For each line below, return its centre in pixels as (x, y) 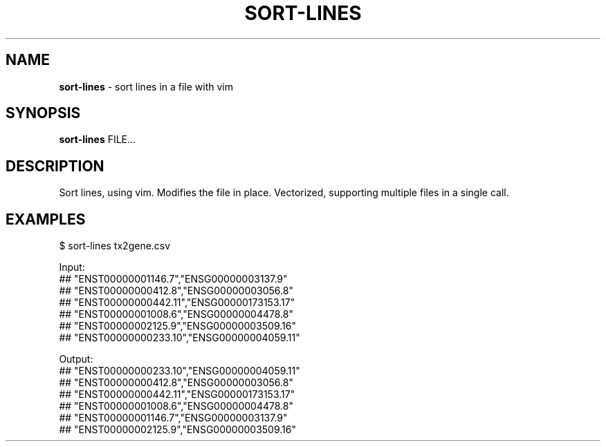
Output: (76, 359)
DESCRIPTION (55, 166)
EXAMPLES (46, 219)
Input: (72, 267)
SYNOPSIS (43, 113)
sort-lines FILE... (98, 140)
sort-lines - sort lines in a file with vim (146, 86)
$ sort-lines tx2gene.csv (115, 246)
